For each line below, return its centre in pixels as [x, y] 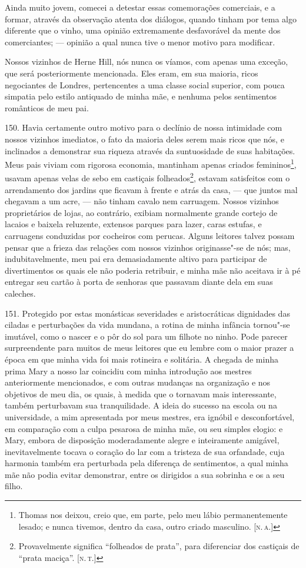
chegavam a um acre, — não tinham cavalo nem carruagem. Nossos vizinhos [142, 201]
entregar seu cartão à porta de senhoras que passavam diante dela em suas [139, 282]
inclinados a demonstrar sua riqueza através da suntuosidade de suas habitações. [150, 150]
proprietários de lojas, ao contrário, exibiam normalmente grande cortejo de [141, 212]
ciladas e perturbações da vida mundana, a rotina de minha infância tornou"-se [147, 325]
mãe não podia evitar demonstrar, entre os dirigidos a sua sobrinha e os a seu [145, 474]
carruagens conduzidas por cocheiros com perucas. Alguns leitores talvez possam [150, 235]
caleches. [20, 293]
